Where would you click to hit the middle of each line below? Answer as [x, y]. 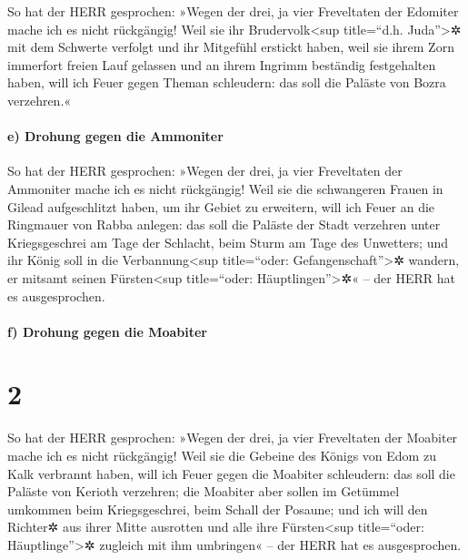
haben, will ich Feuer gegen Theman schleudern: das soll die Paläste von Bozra [227, 82]
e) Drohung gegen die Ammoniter [115, 136]
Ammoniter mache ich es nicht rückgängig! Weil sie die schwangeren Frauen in [225, 188]
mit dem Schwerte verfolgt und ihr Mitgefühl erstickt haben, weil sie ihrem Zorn [231, 47]
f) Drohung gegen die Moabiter [107, 331]
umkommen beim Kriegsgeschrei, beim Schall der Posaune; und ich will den [218, 509]
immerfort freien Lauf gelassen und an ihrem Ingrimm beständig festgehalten [222, 64]
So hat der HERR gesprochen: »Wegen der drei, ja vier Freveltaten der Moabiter [233, 438]
